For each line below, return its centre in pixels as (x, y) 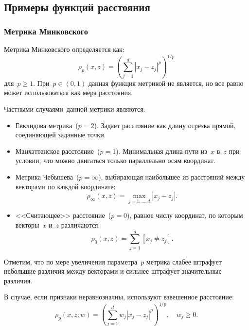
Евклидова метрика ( (47, 125)
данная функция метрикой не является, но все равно (166, 83)
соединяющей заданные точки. (61, 135)
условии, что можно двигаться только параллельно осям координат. (115, 160)
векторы (27, 224)
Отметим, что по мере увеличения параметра (71, 261)
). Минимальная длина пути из (162, 151)
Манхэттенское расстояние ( (58, 151)
